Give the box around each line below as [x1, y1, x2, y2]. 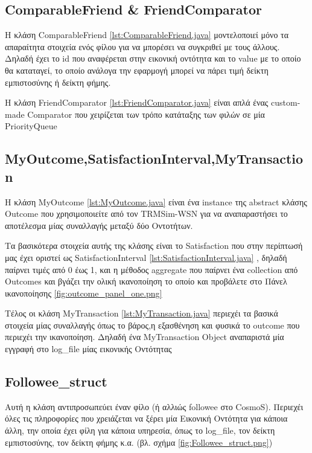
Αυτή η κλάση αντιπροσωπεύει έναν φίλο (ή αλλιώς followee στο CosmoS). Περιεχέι [5, 400, 304, 413]
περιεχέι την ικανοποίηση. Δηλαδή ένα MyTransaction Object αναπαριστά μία [5, 330, 284, 343]
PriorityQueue [5, 120, 57, 132]
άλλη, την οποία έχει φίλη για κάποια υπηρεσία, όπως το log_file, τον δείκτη [5, 424, 275, 437]
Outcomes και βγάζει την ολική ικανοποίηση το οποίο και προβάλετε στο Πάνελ [5, 275, 287, 288]
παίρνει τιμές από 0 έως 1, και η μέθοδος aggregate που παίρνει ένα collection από [5, 263, 298, 275]
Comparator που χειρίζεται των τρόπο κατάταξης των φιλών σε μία [27, 108, 265, 120]
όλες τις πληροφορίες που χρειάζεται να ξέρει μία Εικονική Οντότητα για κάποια [5, 412, 288, 425]
